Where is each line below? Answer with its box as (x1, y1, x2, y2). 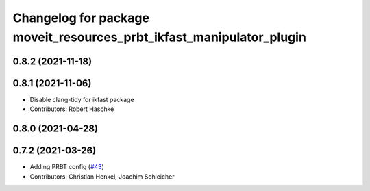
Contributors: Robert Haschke (29, 105, 114, 113)
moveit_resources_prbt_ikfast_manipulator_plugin (12, 29, 306, 44)
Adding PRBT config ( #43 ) (29, 163, 104, 171)
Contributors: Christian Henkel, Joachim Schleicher (29, 172, 175, 181)
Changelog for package (12, 10, 150, 25)
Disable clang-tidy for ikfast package (29, 95, 134, 103)
